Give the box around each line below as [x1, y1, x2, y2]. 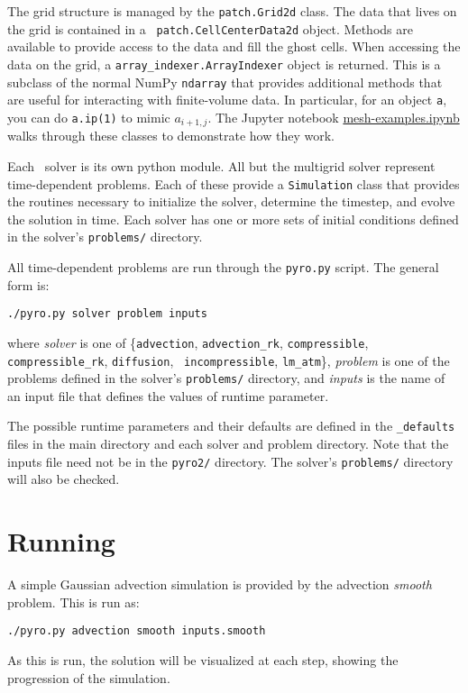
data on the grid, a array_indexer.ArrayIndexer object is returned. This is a [7, 54, 441, 73]
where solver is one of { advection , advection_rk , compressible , [7, 333, 369, 351]
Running [7, 523, 115, 560]
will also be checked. [7, 470, 120, 488]
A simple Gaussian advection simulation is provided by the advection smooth [7, 575, 432, 594]
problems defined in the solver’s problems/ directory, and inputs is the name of [7, 369, 445, 388]
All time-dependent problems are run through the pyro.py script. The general [7, 258, 439, 277]
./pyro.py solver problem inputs [7, 307, 207, 321]
